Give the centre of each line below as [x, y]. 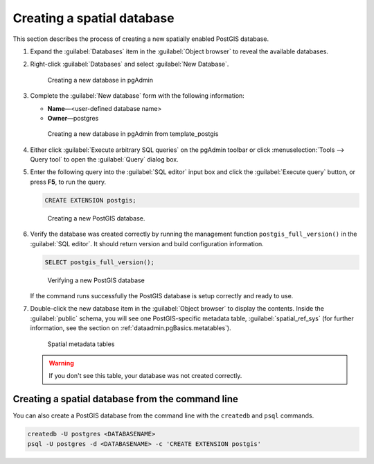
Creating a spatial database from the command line [125, 399]
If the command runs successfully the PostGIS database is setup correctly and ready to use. [162, 295]
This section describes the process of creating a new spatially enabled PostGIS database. [141, 39]
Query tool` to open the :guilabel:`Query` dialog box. [105, 160]
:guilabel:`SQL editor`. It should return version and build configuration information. [147, 243]
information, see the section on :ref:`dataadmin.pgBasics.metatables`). [131, 328]
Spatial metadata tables [81, 344]
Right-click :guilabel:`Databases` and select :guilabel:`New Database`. [130, 64]
